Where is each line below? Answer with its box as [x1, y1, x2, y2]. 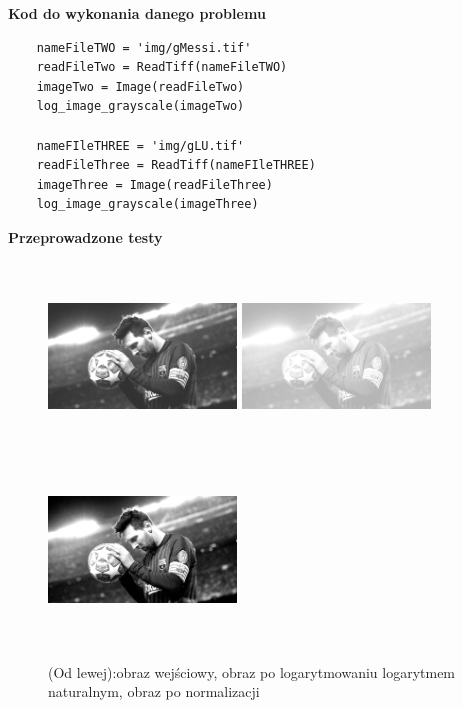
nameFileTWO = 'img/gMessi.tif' [36, 40, 252, 55]
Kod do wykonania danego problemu [8, 3, 266, 23]
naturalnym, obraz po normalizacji [48, 681, 260, 702]
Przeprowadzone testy [8, 226, 163, 247]
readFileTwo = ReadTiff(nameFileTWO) [36, 60, 288, 75]
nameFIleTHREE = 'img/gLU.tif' [36, 138, 245, 153]
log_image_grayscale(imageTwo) [36, 99, 245, 114]
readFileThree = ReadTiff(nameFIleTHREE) [36, 158, 316, 173]
